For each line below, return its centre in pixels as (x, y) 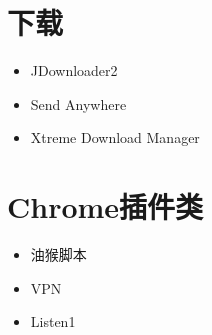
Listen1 (53, 321)
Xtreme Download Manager (115, 137)
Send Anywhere (78, 103)
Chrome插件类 (105, 206)
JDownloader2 (74, 70)
